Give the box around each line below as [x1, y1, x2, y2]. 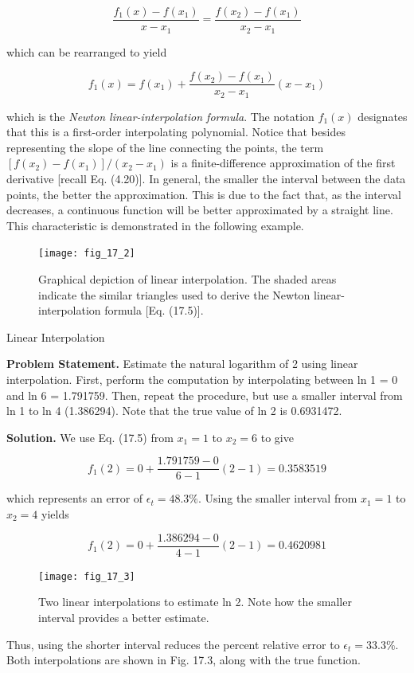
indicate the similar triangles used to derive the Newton [38, 286, 310, 303]
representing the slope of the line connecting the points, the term [6, 139, 324, 155]
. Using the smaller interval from [197, 490, 357, 507]
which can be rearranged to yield [6, 43, 167, 60]
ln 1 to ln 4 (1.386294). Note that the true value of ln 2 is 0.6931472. [6, 402, 342, 419]
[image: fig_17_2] [38, 248, 135, 260]
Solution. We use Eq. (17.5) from [6, 428, 174, 445]
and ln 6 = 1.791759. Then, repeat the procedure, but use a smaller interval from [6, 386, 403, 403]
